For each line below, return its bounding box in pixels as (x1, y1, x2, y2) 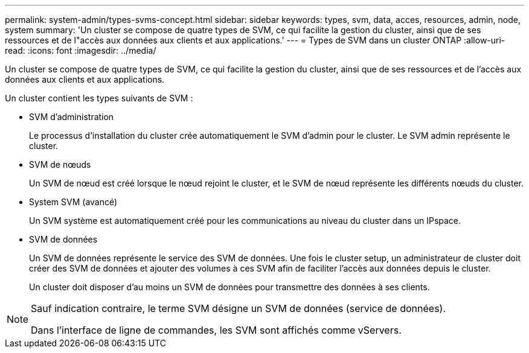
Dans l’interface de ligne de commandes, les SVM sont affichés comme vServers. (31, 324, 402, 336)
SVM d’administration (29, 112, 114, 122)
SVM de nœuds (29, 159, 91, 170)
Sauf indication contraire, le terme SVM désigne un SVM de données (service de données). (31, 302, 446, 314)
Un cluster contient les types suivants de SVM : (5, 93, 193, 103)
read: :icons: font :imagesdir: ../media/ (5, 45, 156, 56)
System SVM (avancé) (29, 197, 118, 207)
